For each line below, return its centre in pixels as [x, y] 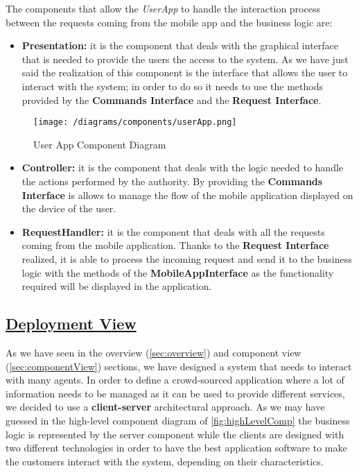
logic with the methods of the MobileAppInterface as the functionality [178, 272]
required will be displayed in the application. [117, 286]
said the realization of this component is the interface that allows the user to [185, 72]
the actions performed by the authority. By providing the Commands [172, 181]
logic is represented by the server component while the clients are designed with [175, 434]
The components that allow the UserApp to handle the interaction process [163, 8]
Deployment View [71, 324]
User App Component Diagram [100, 144]
